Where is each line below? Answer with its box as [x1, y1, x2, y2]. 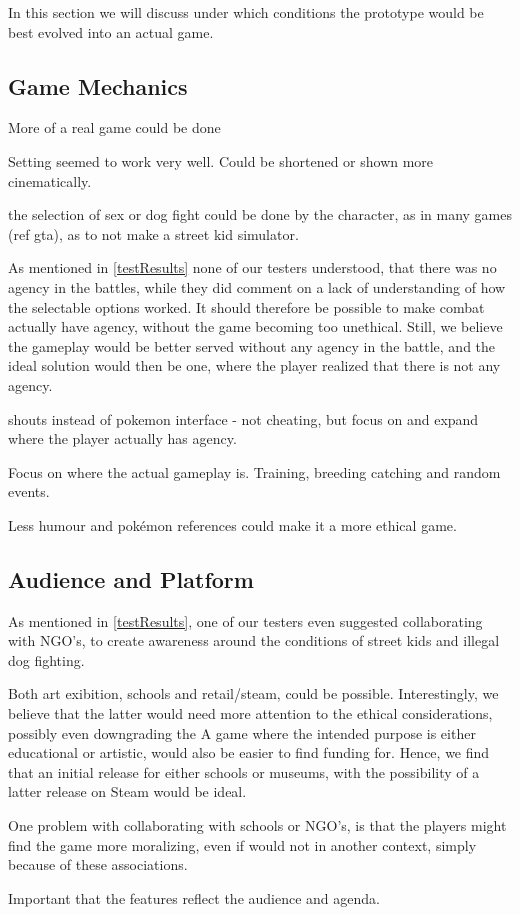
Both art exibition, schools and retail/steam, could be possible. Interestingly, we [8, 683, 499, 704]
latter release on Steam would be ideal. [8, 781, 247, 802]
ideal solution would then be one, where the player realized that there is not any [8, 355, 501, 376]
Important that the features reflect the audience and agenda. [8, 887, 380, 908]
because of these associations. [8, 854, 188, 875]
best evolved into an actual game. [8, 21, 214, 42]
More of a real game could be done [8, 117, 221, 138]
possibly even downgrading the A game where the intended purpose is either [8, 722, 476, 743]
